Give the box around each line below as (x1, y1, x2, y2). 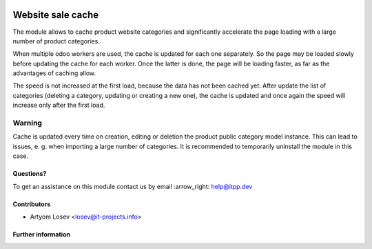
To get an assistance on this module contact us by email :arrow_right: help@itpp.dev (12, 182, 253, 190)
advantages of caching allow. (12, 69, 96, 77)
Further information (12, 230, 70, 238)
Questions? (12, 170, 47, 178)
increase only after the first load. (12, 101, 105, 110)
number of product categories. (12, 37, 100, 45)
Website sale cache (12, 9, 99, 21)
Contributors (12, 200, 51, 208)
